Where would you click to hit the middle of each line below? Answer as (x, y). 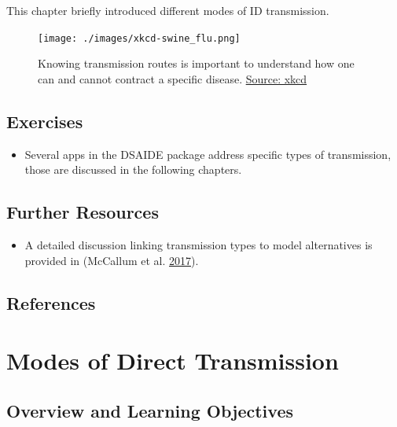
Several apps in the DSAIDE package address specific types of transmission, (208, 154)
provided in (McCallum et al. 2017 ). (112, 260)
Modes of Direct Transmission (173, 361)
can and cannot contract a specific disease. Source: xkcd (173, 78)
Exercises (45, 121)
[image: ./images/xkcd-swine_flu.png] (139, 38)
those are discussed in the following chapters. (133, 169)
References (51, 302)
